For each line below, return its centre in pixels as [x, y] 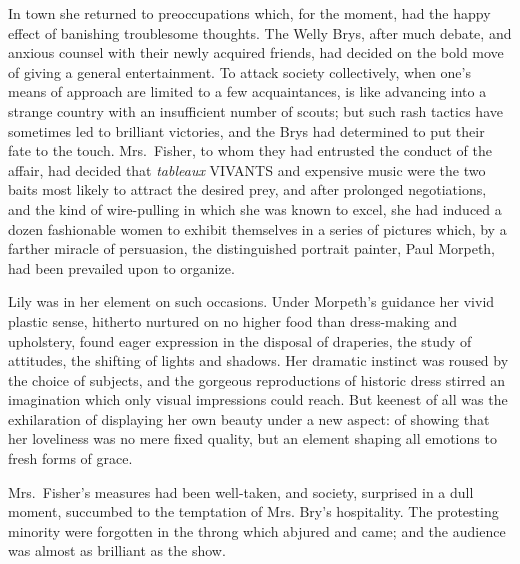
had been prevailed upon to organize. [121, 267]
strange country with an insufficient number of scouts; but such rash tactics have [255, 110]
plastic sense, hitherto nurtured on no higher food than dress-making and [233, 320]
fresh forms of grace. [70, 458]
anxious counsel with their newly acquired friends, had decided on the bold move [256, 52]
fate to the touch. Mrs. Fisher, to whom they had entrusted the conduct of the [250, 150]
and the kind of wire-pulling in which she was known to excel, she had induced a [255, 208]
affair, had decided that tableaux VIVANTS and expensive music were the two [247, 169]
